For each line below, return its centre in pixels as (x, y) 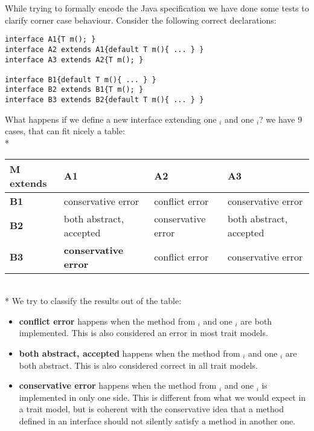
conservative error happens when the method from (118, 385)
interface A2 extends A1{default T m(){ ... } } (104, 49)
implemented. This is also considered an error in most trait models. (143, 333)
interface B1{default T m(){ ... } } (81, 79)
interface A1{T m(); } (50, 40)
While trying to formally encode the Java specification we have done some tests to (157, 8)
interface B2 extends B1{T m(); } (74, 90)
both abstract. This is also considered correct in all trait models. (138, 365)
